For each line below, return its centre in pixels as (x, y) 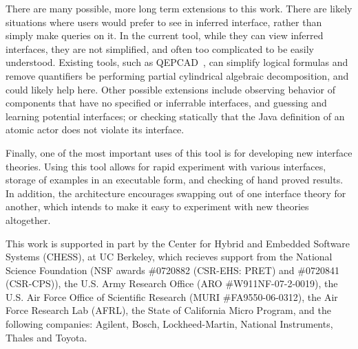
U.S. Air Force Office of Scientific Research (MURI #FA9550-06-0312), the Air (172, 296)
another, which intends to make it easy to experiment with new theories (157, 206)
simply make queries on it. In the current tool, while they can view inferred (165, 35)
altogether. (28, 219)
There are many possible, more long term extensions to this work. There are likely (179, 8)
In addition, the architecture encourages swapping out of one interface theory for (176, 193)
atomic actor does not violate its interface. (95, 130)
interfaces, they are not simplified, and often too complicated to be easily (160, 48)
